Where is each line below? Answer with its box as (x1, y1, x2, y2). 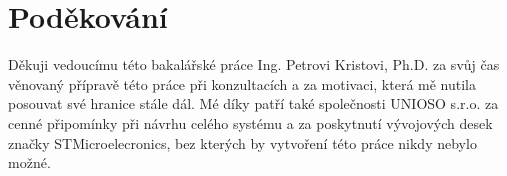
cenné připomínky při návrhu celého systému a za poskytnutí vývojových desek (8, 112, 493, 133)
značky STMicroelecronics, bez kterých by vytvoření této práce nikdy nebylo (8, 132, 477, 153)
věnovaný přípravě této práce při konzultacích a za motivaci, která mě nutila (8, 73, 477, 94)
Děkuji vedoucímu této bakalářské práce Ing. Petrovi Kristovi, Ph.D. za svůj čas (8, 54, 500, 75)
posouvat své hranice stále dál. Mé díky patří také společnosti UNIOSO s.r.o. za (8, 93, 499, 114)
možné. (8, 152, 51, 173)
